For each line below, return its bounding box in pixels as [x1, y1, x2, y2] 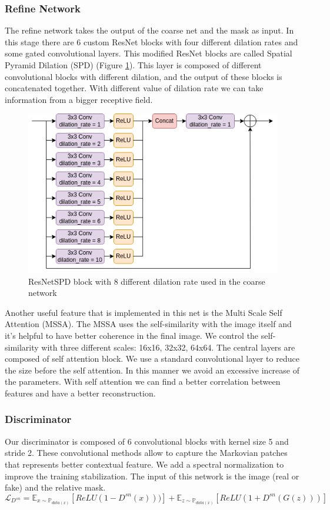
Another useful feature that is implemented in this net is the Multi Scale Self [5, 306, 282, 318]
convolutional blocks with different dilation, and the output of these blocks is [5, 70, 282, 82]
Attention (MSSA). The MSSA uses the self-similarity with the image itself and [5, 318, 292, 330]
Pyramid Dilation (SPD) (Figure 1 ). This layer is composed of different [5, 59, 262, 71]
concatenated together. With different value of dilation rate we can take [5, 82, 264, 94]
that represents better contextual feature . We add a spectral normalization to [5, 458, 284, 470]
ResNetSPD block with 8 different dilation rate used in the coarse [28, 275, 265, 287]
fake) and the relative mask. [5, 481, 106, 494]
